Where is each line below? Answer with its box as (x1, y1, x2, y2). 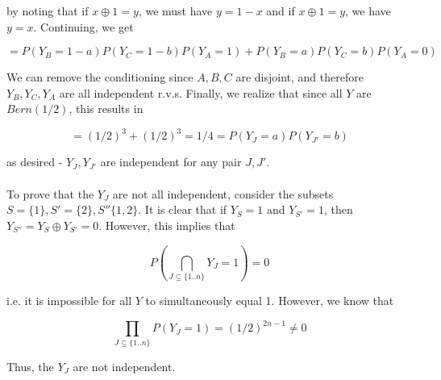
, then (323, 201, 353, 218)
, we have (345, 2, 391, 19)
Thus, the (6, 357, 54, 374)
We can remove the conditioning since (6, 69, 193, 86)
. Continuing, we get (33, 18, 134, 35)
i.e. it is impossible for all (6, 292, 132, 309)
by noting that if (6, 2, 89, 19)
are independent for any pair (100, 153, 242, 170)
